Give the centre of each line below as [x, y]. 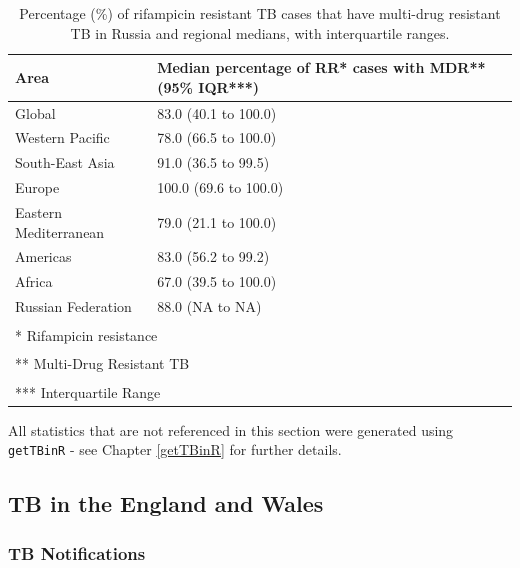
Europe [37, 187]
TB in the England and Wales [166, 503]
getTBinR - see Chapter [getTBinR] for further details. [175, 449]
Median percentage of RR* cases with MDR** [321, 67]
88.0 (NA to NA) [209, 306]
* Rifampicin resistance [86, 334]
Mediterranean [60, 231]
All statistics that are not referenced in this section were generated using [231, 429]
